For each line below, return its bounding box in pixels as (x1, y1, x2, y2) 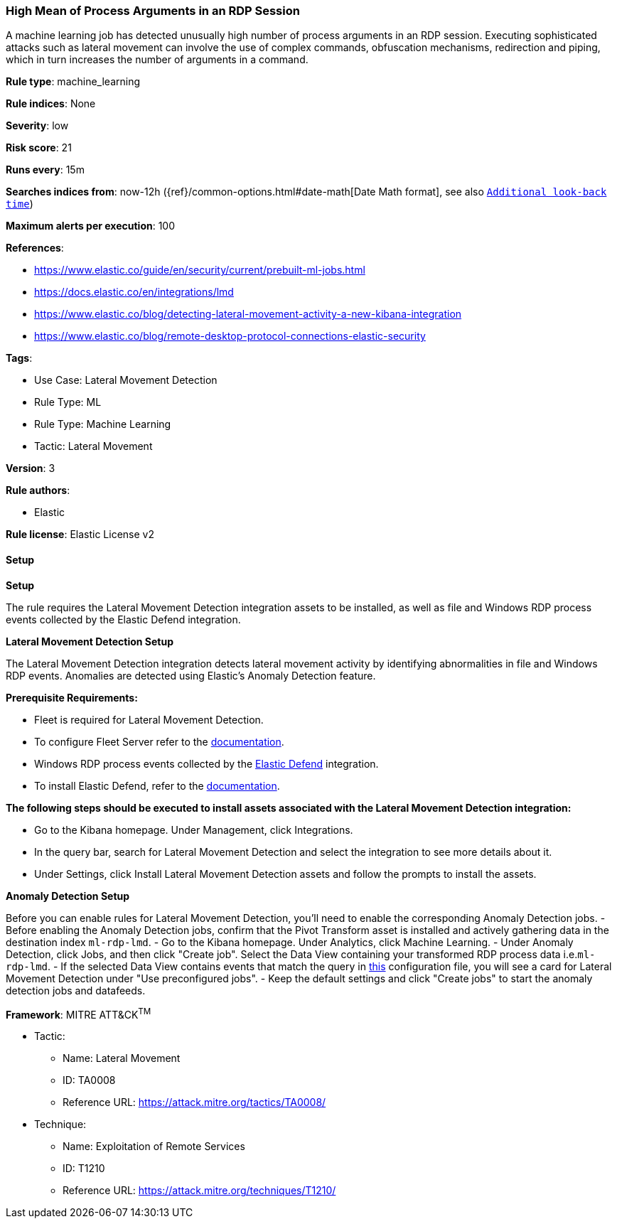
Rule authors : (6, 484, 70, 497)
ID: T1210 (63, 1162, 105, 1175)
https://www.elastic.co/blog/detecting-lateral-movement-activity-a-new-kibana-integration (34, 308, 462, 321)
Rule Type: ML (34, 396, 102, 409)
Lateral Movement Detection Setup (6, 635, 173, 648)
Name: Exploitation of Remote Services (63, 1140, 245, 1153)
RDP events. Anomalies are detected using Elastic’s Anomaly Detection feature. (6, 669, 376, 682)
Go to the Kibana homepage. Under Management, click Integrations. (34, 823, 353, 836)
